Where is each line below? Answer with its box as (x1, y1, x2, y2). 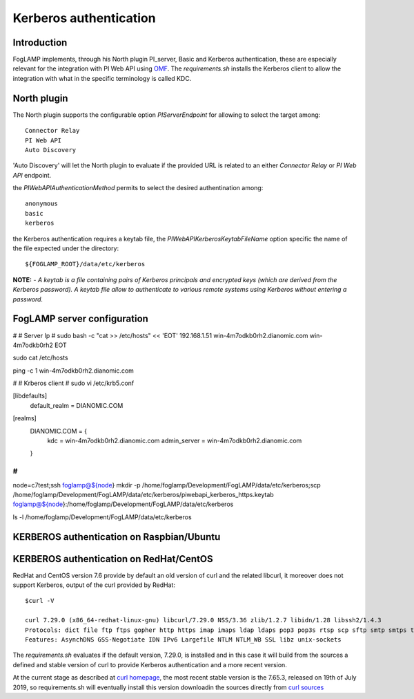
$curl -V (25, 597, 55, 605)
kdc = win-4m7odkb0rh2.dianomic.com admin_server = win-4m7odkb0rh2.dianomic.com (47, 436, 302, 445)
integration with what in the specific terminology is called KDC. (12, 74, 192, 82)
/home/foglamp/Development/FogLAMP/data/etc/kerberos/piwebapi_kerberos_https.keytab (12, 490, 274, 498)
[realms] (12, 414, 37, 422)
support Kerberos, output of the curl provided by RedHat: (12, 581, 176, 589)
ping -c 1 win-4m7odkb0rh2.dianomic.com (12, 366, 135, 375)
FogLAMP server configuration (12, 313, 148, 325)
